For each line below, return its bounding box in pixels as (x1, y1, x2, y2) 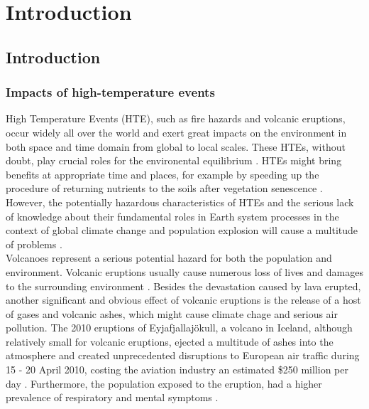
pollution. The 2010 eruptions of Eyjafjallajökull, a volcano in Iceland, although (6, 320, 353, 335)
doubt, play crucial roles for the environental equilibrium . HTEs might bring (6, 153, 342, 168)
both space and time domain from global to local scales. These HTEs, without (6, 139, 346, 154)
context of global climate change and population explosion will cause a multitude (6, 223, 358, 238)
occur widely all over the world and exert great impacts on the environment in (6, 124, 347, 139)
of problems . (6, 236, 62, 251)
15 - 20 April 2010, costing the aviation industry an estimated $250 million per (6, 362, 348, 377)
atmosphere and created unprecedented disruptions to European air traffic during (6, 348, 360, 363)
